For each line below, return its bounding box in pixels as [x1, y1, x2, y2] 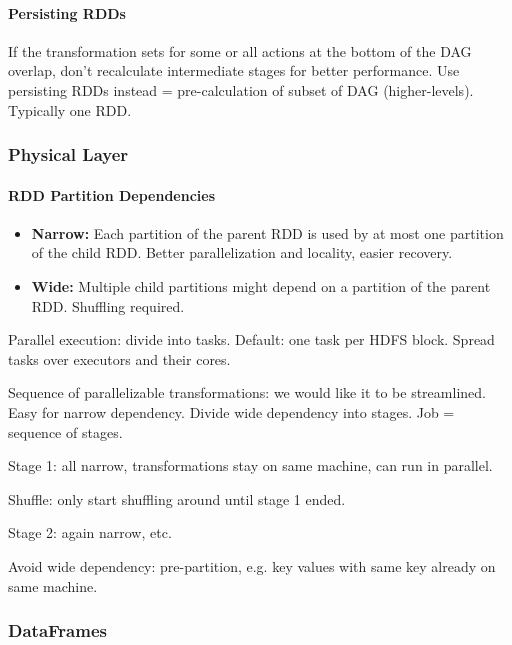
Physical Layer [8, 142, 129, 167]
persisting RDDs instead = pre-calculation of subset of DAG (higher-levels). [8, 79, 474, 100]
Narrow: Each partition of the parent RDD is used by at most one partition [31, 222, 504, 243]
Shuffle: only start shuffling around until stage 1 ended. [8, 488, 346, 509]
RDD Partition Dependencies [8, 184, 216, 205]
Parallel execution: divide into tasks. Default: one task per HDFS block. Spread [8, 329, 495, 350]
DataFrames [8, 618, 107, 643]
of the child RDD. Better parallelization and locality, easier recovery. [31, 242, 453, 263]
